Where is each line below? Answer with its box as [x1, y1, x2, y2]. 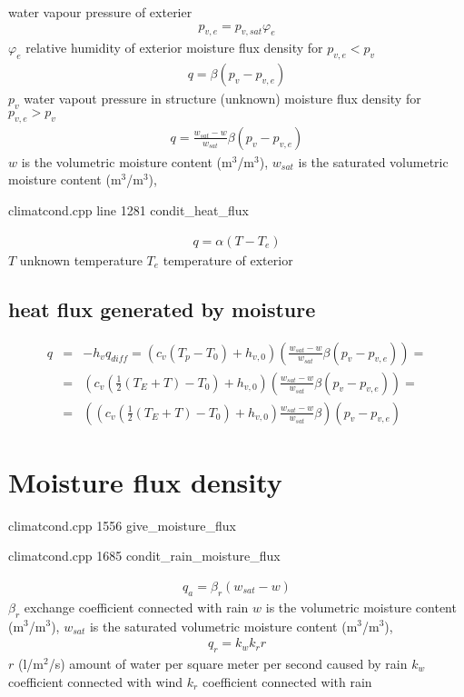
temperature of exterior [163, 250, 293, 269]
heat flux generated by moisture [8, 294, 316, 323]
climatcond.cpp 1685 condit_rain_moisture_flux [8, 546, 281, 565]
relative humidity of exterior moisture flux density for [25, 38, 323, 57]
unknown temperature [19, 250, 143, 269]
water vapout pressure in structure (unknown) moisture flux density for [24, 89, 421, 108]
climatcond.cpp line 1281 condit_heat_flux [8, 201, 249, 220]
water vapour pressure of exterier [8, 3, 193, 21]
